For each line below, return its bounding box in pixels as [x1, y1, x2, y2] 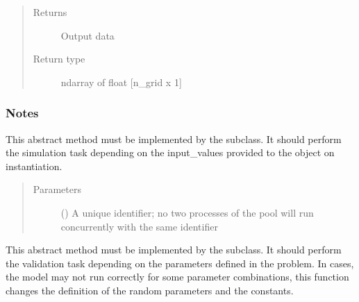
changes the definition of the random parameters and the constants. [6, 283, 294, 297]
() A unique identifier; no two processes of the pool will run [60, 205, 314, 219]
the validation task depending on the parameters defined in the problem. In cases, [6, 255, 354, 270]
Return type [33, 51, 85, 66]
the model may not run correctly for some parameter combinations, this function [6, 269, 349, 284]
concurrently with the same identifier [60, 219, 218, 233]
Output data [60, 28, 115, 42]
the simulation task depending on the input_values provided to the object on [6, 145, 335, 160]
